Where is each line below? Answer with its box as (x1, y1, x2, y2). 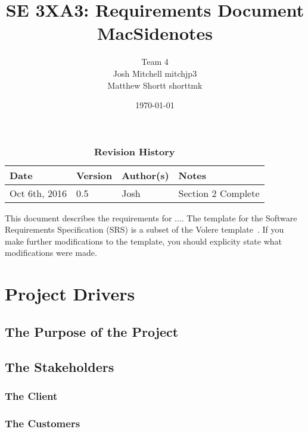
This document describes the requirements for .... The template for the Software (5, 211, 297, 224)
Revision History (94, 144, 175, 158)
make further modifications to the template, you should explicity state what (5, 234, 282, 247)
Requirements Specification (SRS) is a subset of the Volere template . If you (5, 223, 284, 236)
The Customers (5, 415, 80, 430)
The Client (5, 388, 58, 403)
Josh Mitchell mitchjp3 (113, 67, 197, 79)
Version (76, 168, 113, 182)
